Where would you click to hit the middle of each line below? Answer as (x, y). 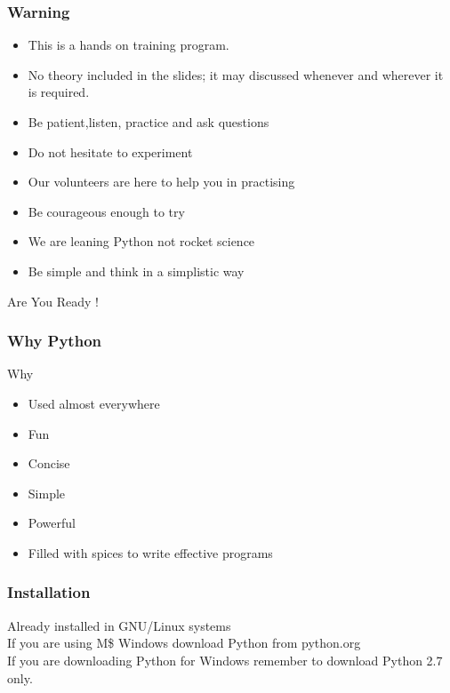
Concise (49, 463)
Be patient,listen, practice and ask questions (149, 122)
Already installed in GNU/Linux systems (119, 625)
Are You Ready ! (53, 301)
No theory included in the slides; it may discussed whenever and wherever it (236, 74)
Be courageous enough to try (106, 211)
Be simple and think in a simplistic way (136, 271)
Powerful (52, 523)
